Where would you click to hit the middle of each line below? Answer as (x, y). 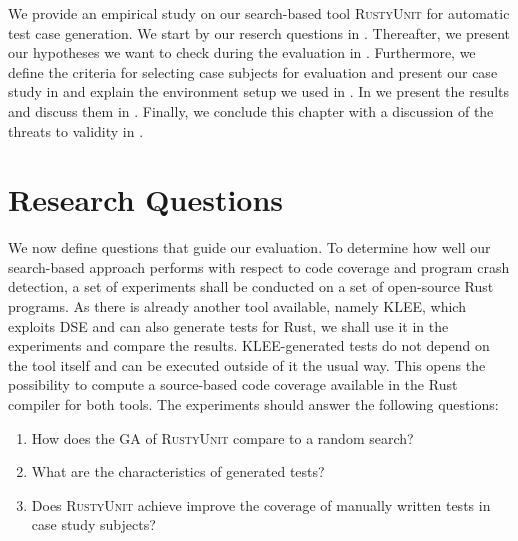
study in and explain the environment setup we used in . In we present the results (259, 91)
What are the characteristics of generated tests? (178, 471)
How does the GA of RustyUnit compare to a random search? (222, 437)
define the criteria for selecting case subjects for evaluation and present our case (253, 71)
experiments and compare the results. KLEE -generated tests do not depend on (249, 345)
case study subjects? (93, 524)
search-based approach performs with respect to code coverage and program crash (259, 266)
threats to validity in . (76, 130)
